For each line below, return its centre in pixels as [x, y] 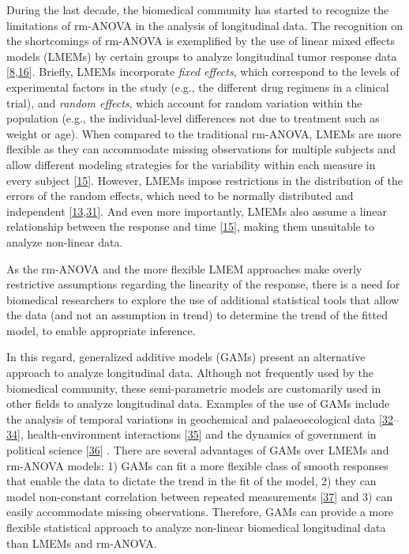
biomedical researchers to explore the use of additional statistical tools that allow [203, 299]
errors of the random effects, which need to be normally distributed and [180, 196]
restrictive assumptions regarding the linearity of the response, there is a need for [203, 284]
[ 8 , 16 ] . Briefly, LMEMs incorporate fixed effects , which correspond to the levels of [203, 72]
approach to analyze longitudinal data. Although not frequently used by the [190, 373]
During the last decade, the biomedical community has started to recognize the [198, 9]
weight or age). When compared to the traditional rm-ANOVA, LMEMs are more [204, 133]
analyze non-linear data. [65, 241]
